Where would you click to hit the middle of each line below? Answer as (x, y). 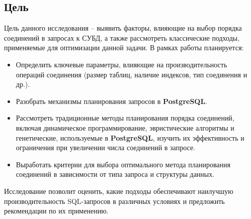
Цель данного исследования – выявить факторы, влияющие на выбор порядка (123, 28)
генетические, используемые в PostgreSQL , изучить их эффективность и (130, 137)
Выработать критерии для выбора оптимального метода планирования (123, 164)
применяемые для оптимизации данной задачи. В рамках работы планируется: (124, 47)
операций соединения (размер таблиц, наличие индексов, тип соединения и (132, 74)
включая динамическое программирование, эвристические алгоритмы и (125, 127)
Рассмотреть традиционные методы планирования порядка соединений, (125, 118)
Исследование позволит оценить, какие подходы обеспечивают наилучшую (119, 191)
